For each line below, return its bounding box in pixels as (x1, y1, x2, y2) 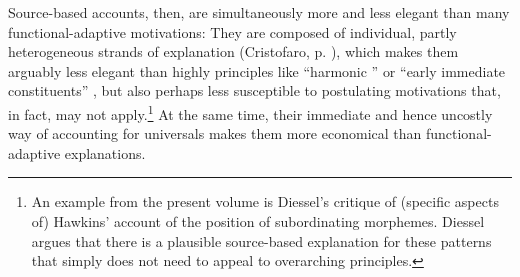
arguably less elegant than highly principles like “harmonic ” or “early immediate (8, 60, 506, 81)
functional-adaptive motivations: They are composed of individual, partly (8, 21, 457, 42)
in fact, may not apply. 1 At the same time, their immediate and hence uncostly (8, 100, 493, 124)
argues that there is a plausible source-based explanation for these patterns (31, 230, 492, 251)
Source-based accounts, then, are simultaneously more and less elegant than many (8, 2, 510, 22)
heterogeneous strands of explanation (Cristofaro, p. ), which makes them (8, 41, 459, 62)
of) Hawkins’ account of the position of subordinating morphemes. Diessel (31, 211, 485, 231)
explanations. (64, 142, 146, 163)
